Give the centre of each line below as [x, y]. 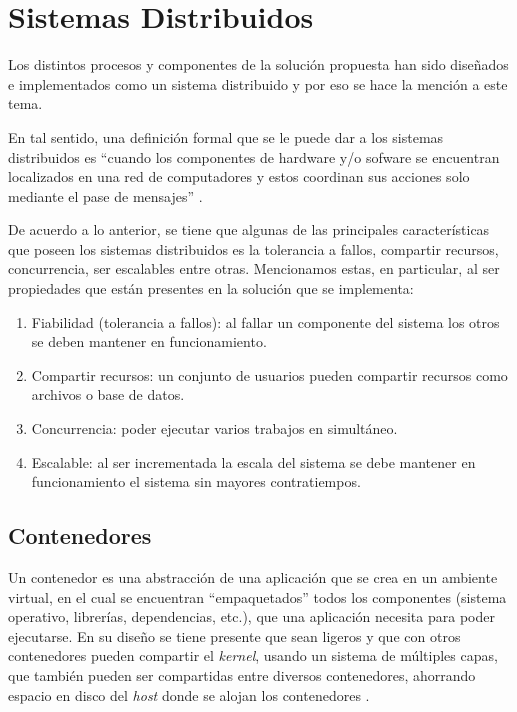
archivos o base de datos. [108, 394]
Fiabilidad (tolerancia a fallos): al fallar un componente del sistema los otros [265, 321]
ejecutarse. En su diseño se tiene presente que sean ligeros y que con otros [234, 635]
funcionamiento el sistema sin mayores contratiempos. [196, 481]
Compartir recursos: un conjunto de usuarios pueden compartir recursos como [269, 374]
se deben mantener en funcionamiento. [149, 341]
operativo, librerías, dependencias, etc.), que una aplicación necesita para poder [251, 616]
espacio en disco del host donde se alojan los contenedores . [189, 694]
